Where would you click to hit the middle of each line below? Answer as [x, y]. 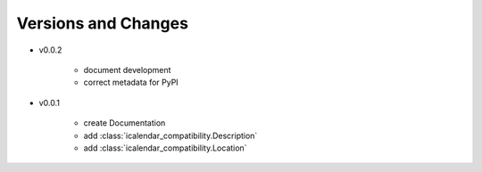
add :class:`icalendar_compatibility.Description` [170, 135]
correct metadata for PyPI [131, 82]
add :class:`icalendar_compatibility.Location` [165, 148]
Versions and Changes [103, 23]
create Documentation [125, 123]
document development [127, 70]
